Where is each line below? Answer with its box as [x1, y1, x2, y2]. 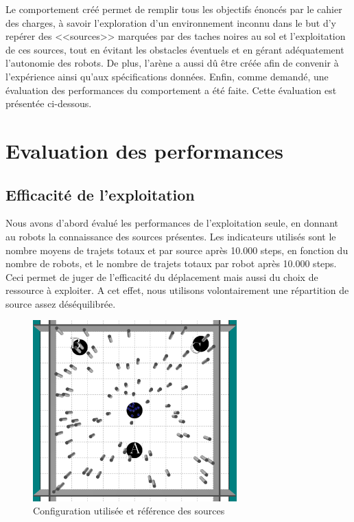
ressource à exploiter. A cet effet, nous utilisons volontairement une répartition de [5, 283, 349, 297]
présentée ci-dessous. [5, 96, 92, 111]
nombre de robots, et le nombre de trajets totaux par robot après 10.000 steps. [5, 256, 337, 271]
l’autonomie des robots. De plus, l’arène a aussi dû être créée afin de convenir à [5, 56, 339, 70]
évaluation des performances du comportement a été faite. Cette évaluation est [5, 82, 337, 97]
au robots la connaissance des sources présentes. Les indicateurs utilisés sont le [5, 229, 336, 243]
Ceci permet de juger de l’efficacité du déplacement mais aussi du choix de [5, 269, 318, 284]
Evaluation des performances [5, 136, 283, 164]
